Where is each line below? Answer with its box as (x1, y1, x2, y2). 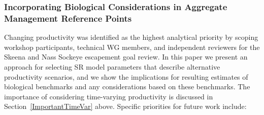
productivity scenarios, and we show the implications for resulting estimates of (4, 71, 248, 82)
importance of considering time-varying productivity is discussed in (4, 91, 213, 101)
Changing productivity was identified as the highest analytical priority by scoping (4, 32, 258, 42)
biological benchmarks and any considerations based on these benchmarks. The (4, 81, 250, 92)
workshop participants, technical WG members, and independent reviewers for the (4, 41, 260, 52)
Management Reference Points (4, 12, 132, 24)
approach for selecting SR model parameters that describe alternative (4, 61, 220, 72)
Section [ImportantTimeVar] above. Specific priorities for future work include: (4, 101, 247, 111)
